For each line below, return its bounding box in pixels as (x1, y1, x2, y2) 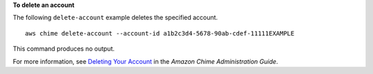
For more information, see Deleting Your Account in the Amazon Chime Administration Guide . (12, 57, 278, 65)
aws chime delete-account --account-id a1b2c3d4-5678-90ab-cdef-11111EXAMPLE (25, 29, 295, 37)
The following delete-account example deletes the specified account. (12, 14, 218, 22)
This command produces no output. (12, 45, 115, 53)
